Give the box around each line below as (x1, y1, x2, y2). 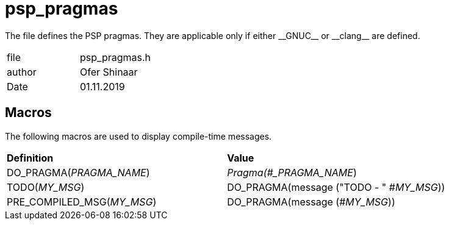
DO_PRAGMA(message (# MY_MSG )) (227, 195, 395, 208)
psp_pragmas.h (80, 51, 151, 63)
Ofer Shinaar (80, 65, 138, 78)
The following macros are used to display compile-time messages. (5, 130, 272, 141)
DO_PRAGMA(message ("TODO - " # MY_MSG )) (227, 180, 445, 193)
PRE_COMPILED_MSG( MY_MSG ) (7, 195, 157, 208)
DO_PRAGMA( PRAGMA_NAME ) (7, 166, 150, 179)
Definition (7, 151, 54, 164)
